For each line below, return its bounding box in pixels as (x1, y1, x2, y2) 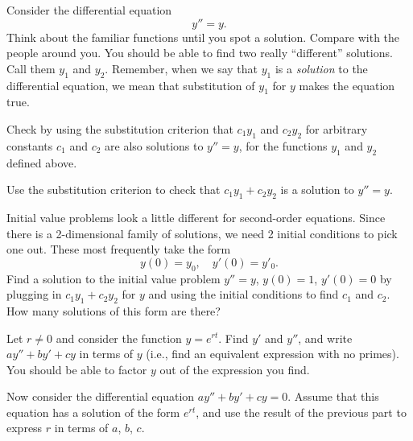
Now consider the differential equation (6, 388, 195, 405)
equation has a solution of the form (6, 403, 180, 420)
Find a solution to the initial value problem (6, 270, 221, 286)
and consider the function (56, 329, 182, 346)
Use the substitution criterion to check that (6, 181, 221, 198)
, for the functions (238, 137, 328, 154)
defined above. (6, 154, 77, 171)
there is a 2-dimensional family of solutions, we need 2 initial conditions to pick (6, 225, 398, 241)
